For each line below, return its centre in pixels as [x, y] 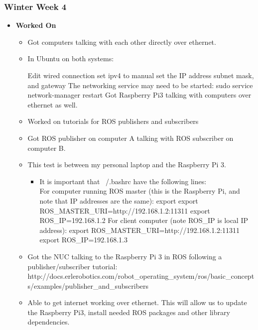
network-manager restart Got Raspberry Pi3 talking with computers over [139, 95]
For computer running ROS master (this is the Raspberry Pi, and [140, 191]
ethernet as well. [53, 104]
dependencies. [49, 322]
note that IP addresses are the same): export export [119, 200]
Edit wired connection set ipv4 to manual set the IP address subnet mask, [141, 75]
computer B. [47, 148]
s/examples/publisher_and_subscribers [88, 285]
